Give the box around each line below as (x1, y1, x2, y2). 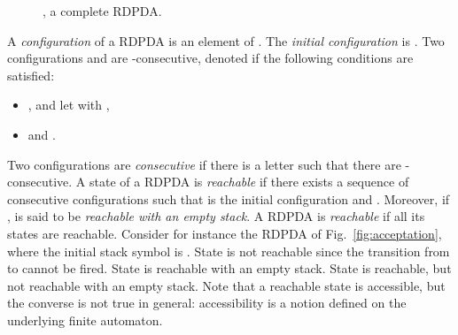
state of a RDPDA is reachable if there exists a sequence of (89, 172, 409, 191)
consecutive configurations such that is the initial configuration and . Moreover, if (7, 189, 450, 208)
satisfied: (7, 65, 55, 84)
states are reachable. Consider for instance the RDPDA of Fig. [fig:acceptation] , (7, 224, 442, 242)
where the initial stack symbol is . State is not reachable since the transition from (7, 241, 450, 260)
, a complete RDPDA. (43, 2, 162, 19)
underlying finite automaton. (7, 310, 163, 329)
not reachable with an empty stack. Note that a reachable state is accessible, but (7, 276, 446, 294)
